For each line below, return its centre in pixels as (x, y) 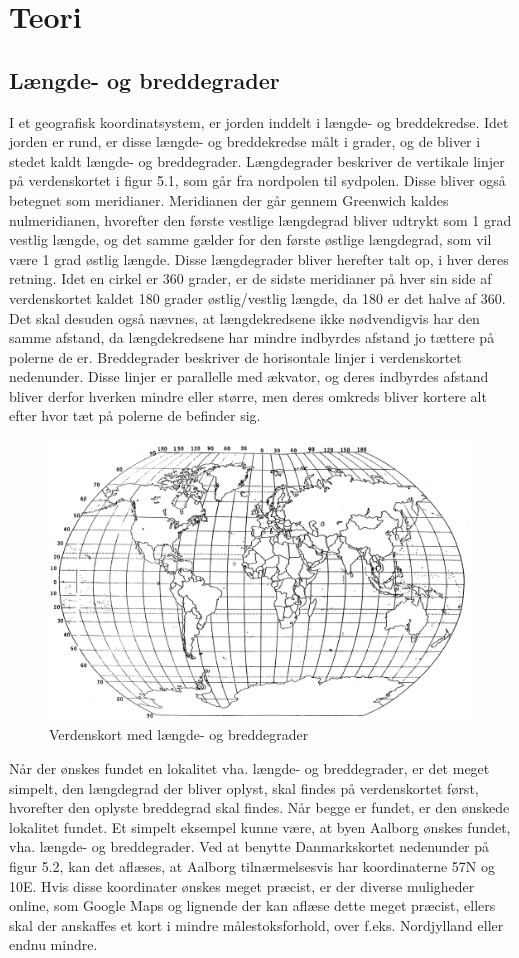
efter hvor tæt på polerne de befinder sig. (135, 415)
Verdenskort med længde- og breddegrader (179, 734)
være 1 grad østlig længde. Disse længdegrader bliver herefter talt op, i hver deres (259, 258)
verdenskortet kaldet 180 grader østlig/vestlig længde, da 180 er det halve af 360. (257, 297)
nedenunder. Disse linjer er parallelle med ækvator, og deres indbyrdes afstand (249, 376)
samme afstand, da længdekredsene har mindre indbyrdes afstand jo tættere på (252, 337)
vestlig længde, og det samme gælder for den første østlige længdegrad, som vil (250, 239)
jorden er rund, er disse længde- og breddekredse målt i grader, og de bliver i (245, 141)
